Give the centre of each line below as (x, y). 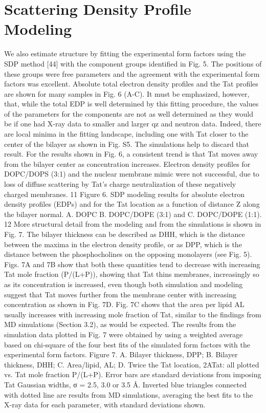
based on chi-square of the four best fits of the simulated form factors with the (127, 344)
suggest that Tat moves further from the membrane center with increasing (120, 294)
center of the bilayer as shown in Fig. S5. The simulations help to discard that (127, 144)
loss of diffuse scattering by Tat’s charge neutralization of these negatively (120, 184)
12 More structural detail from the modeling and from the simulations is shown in (133, 224)
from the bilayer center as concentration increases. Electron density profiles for (127, 164)
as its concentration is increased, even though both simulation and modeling (124, 284)
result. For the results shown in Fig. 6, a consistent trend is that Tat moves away (131, 154)
